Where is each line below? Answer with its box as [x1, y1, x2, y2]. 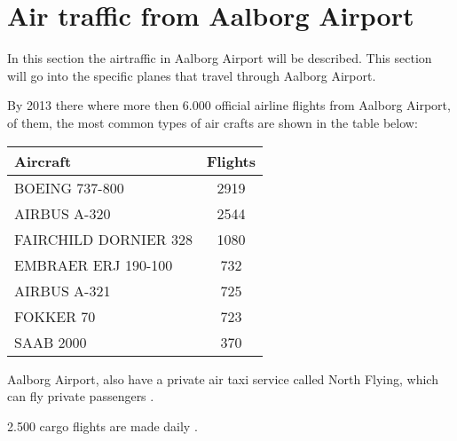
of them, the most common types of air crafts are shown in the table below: [7, 113, 418, 131]
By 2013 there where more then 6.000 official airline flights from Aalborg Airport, [7, 96, 451, 114]
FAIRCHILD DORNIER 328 [14, 228, 193, 249]
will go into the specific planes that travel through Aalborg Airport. [7, 66, 376, 84]
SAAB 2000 [14, 331, 87, 352]
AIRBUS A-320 [14, 202, 111, 224]
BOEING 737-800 [14, 177, 124, 198]
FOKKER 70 [14, 305, 96, 327]
